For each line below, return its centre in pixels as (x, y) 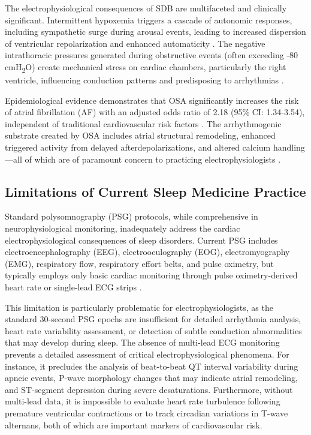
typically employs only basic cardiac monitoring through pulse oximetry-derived (151, 275)
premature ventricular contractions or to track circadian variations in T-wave (147, 412)
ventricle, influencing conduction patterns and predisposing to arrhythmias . (144, 80)
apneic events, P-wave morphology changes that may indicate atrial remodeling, (151, 378)
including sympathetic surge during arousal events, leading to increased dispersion (155, 31)
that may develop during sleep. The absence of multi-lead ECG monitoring (142, 342)
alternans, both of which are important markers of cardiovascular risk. (134, 424)
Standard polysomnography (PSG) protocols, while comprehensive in (132, 216)
